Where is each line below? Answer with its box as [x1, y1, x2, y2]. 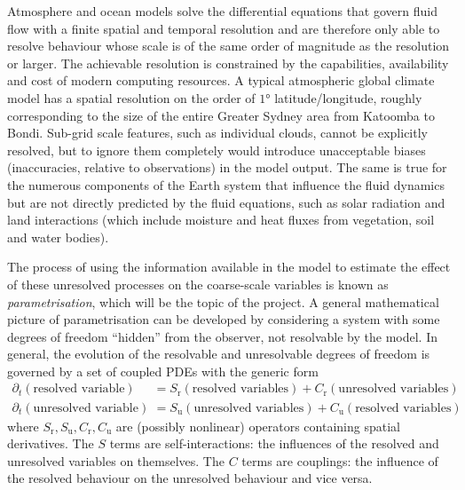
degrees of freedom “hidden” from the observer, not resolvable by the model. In [7, 327, 438, 345]
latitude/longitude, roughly [274, 88, 422, 107]
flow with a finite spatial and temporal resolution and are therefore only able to [7, 19, 440, 37]
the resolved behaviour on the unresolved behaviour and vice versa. [7, 469, 373, 487]
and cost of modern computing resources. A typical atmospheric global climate [7, 71, 435, 90]
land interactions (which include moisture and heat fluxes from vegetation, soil [7, 210, 435, 229]
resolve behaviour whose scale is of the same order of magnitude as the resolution [7, 36, 450, 55]
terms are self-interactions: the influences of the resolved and [109, 434, 439, 453]
